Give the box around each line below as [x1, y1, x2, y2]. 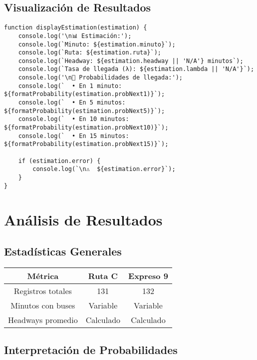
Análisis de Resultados [4, 209, 163, 229]
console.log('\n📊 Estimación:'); [18, 32, 132, 39]
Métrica [27, 269, 59, 281]
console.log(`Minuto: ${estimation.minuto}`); [18, 40, 176, 48]
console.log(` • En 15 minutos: [18, 132, 129, 139]
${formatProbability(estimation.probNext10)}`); [4, 124, 169, 131]
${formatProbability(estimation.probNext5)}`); [4, 107, 165, 114]
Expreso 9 [128, 269, 168, 281]
